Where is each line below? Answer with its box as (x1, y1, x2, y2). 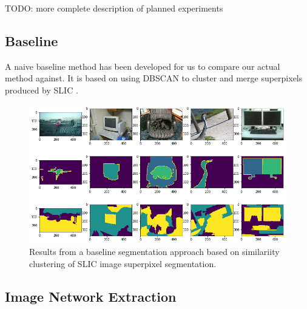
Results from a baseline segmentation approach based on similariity (29, 245, 280, 258)
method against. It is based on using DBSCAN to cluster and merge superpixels (5, 72, 303, 84)
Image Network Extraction (5, 287, 177, 305)
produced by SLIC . (5, 83, 78, 96)
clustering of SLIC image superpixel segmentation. (29, 257, 217, 270)
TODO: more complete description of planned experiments (5, 2, 223, 14)
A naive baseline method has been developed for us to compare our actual (5, 59, 280, 72)
